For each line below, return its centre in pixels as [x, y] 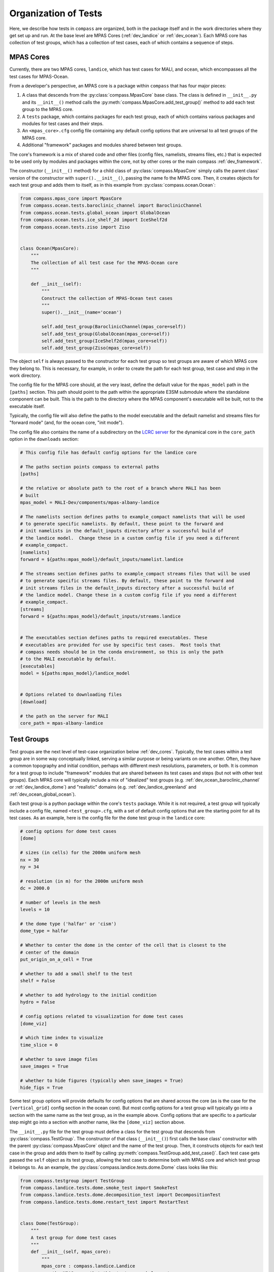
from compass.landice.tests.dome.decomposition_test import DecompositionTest [120, 1195]
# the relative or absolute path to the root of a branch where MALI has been [120, 488]
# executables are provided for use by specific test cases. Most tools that [120, 645]
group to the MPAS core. [48, 109]
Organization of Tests [56, 13]
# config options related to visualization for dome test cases [102, 1017]
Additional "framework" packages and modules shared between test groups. [102, 145]
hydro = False [38, 1002]
